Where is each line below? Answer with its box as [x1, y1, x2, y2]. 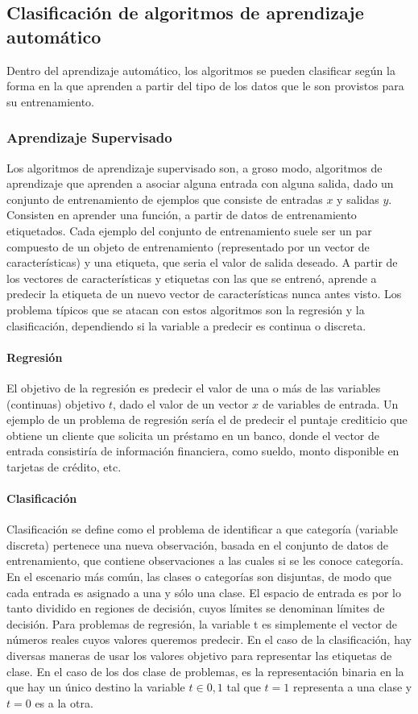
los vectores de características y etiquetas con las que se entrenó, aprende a [6, 269, 377, 286]
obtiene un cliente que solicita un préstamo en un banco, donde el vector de [6, 426, 379, 443]
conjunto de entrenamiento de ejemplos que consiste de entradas [6, 190, 323, 207]
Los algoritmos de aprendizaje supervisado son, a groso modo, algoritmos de [6, 159, 383, 176]
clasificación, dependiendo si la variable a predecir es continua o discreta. [6, 317, 366, 334]
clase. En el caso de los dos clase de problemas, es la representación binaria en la [6, 662, 404, 679]
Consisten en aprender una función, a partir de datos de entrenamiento [6, 206, 357, 223]
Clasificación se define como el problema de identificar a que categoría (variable [6, 521, 398, 538]
